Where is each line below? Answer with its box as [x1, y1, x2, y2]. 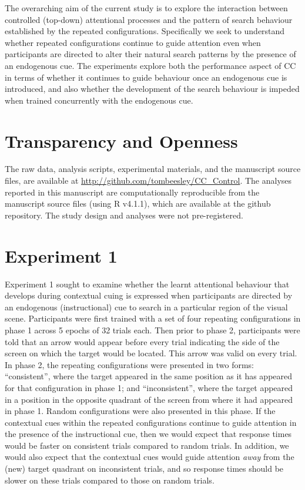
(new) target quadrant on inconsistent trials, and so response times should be [5, 462, 284, 475]
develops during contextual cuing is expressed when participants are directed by [5, 289, 293, 302]
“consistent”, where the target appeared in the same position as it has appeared [5, 370, 293, 382]
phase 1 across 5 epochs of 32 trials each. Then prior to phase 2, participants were [5, 323, 300, 336]
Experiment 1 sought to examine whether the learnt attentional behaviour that [5, 277, 290, 290]
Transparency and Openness [5, 128, 238, 153]
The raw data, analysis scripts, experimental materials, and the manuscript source [5, 163, 301, 175]
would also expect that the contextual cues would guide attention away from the [5, 451, 294, 463]
